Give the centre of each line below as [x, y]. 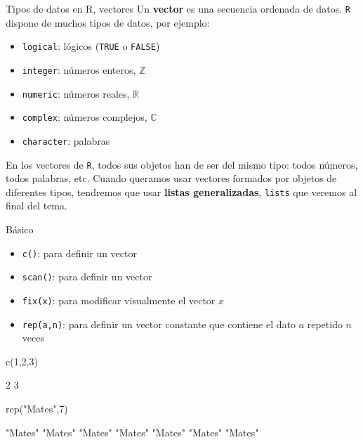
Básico [20, 229]
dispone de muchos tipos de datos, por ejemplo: [108, 22]
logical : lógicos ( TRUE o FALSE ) [91, 46]
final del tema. [37, 206]
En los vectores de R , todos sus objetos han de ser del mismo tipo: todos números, [182, 164]
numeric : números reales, [76, 93]
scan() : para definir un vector [87, 277]
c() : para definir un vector [79, 253]
